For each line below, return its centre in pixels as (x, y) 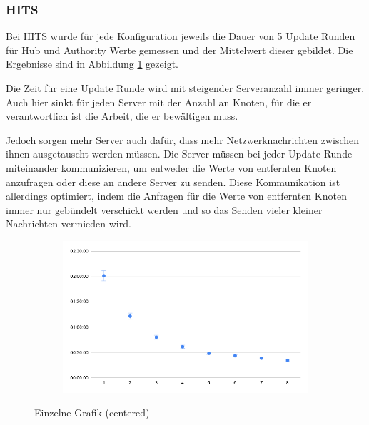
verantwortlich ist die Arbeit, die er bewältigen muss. (122, 116)
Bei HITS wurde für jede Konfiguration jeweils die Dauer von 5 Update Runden (181, 36)
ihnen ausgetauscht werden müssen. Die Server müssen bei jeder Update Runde (179, 154)
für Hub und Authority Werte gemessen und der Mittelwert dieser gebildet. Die (180, 50)
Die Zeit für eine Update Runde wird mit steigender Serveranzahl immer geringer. (185, 88)
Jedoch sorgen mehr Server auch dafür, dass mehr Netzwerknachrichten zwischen (183, 139)
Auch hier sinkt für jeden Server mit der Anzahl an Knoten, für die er (159, 102)
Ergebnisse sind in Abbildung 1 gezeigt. (92, 64)
